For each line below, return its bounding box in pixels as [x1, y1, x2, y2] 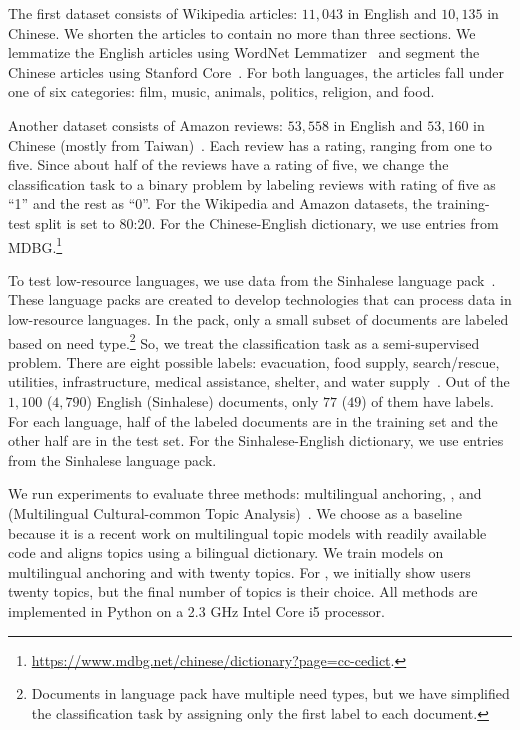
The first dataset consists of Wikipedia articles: [8, 3, 298, 23]
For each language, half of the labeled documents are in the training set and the [8, 410, 498, 431]
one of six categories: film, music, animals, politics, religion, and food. [8, 81, 435, 102]
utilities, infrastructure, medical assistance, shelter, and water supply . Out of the [8, 371, 510, 392]
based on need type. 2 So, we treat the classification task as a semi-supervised [8, 329, 480, 353]
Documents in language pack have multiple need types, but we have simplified [31, 683, 510, 704]
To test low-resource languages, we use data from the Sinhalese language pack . [8, 269, 496, 290]
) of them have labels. [361, 391, 494, 411]
